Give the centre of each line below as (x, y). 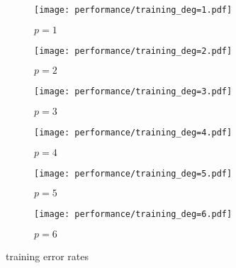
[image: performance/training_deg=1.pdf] (133, 10)
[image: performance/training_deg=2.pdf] (133, 51)
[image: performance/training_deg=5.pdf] (133, 173)
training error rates (47, 256)
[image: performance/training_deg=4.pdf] (133, 132)
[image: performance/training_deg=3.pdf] (133, 92)
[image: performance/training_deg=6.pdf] (133, 214)
